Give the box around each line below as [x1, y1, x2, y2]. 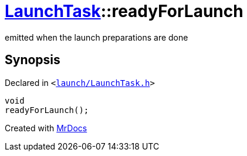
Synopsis [5, 52, 60, 68]
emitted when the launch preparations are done [5, 32, 188, 42]
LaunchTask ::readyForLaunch [5, 1, 243, 21]
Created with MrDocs [5, 122, 87, 133]
